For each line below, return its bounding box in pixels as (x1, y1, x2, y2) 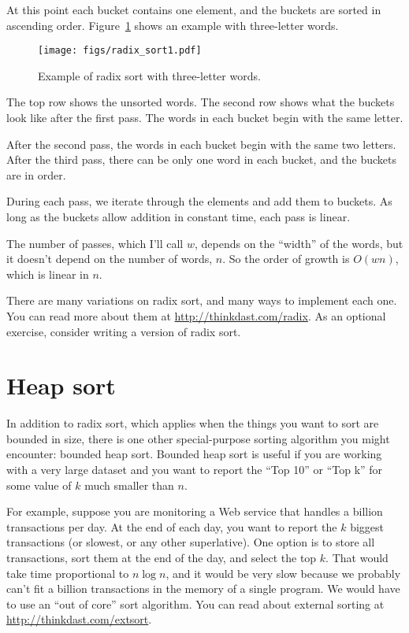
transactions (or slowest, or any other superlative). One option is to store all (6, 534, 375, 550)
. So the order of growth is (222, 250, 350, 267)
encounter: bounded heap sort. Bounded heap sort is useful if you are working (6, 446, 382, 462)
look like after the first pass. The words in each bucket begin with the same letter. (6, 109, 403, 126)
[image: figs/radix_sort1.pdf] (38, 45, 202, 57)
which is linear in (6, 265, 89, 282)
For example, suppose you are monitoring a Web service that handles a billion (6, 503, 383, 520)
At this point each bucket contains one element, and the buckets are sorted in (6, 2, 381, 17)
